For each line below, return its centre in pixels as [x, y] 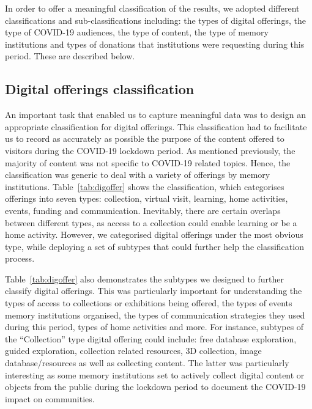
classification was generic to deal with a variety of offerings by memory [138, 175]
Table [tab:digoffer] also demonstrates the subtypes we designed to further [145, 278]
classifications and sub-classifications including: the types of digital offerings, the [155, 20]
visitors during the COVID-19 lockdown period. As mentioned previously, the [150, 150]
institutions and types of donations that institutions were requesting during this [155, 44]
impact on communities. [50, 398]
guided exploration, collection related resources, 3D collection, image [133, 351]
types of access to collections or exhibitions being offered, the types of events [149, 303]
